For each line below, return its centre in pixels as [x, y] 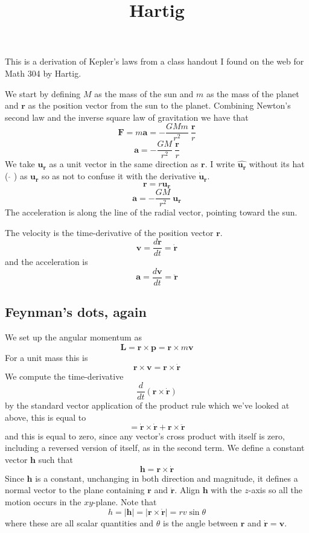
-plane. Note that [125, 501]
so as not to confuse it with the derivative [119, 176]
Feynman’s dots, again [76, 312]
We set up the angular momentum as [73, 337]
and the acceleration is [46, 262]
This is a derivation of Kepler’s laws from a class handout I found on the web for [154, 61]
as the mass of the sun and [144, 93]
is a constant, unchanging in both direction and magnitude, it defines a [167, 478]
